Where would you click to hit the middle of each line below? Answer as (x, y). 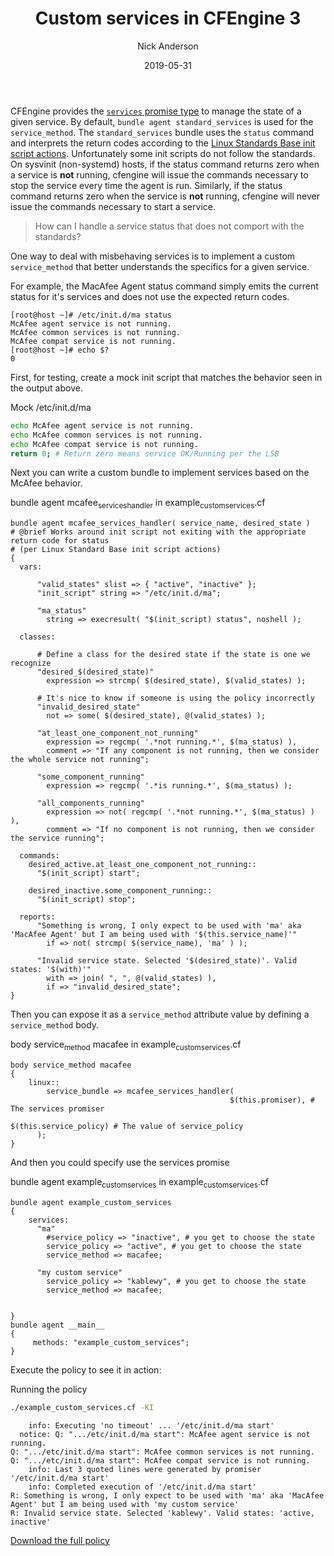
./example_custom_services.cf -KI (82, 1407)
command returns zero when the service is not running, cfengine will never (165, 196)
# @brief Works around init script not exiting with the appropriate (158, 532)
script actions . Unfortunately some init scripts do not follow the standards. (163, 153)
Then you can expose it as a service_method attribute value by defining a (160, 1014)
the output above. (46, 388)
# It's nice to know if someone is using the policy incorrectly (175, 698)
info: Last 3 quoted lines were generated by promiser (145, 1469)
